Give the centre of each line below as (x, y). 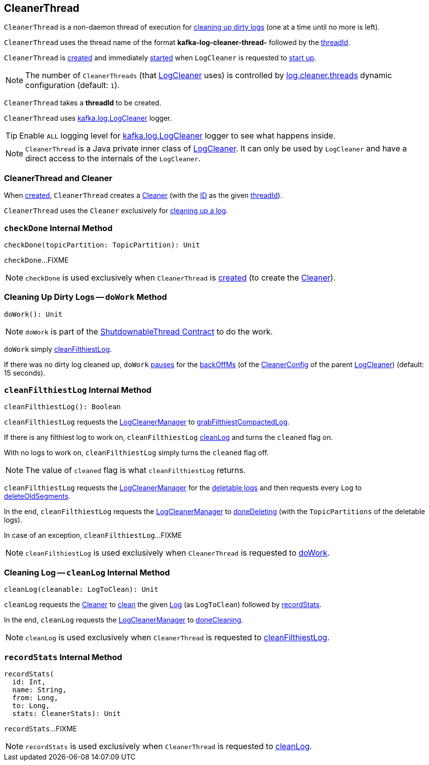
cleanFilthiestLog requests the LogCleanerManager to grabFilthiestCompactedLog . (147, 422)
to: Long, (31, 705)
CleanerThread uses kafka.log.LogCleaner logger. (88, 118)
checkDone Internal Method (58, 228)
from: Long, (35, 697)
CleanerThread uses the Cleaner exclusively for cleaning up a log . (116, 211)
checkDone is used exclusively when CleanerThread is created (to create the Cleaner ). (181, 277)
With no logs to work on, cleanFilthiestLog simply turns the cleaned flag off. (136, 453)
